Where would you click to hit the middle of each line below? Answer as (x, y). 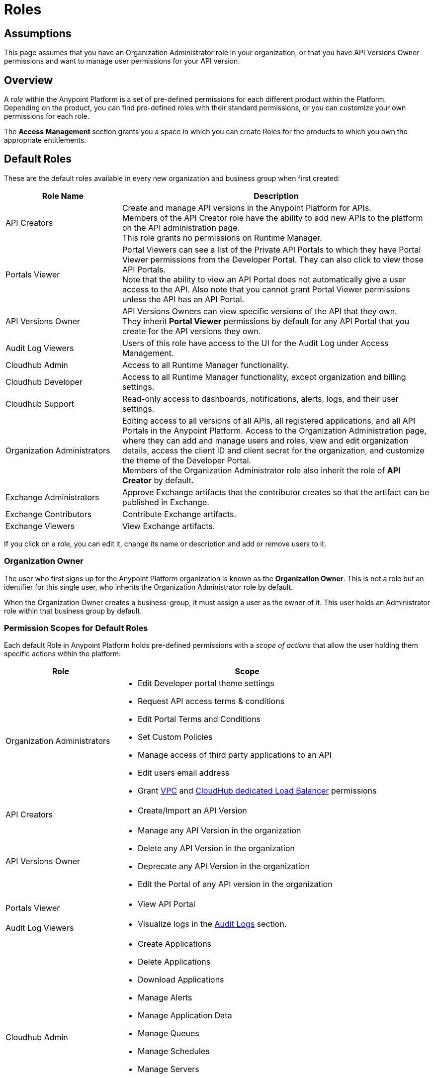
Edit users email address (183, 773)
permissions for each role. (47, 116)
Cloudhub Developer (44, 382)
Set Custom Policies (175, 737)
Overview (29, 80)
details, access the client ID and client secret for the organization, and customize (273, 450)
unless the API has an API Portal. (183, 299)
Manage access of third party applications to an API (234, 755)
